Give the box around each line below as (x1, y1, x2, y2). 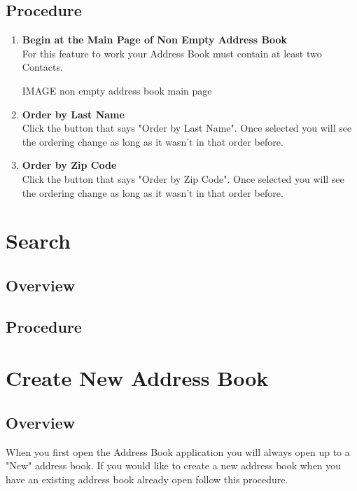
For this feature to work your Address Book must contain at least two (22, 46, 322, 60)
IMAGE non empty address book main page (22, 83, 212, 97)
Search (6, 226, 71, 255)
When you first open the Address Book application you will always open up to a (6, 444, 350, 459)
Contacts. (22, 60, 63, 74)
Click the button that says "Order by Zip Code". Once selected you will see (22, 171, 344, 186)
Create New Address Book (6, 364, 269, 392)
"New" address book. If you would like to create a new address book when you (6, 458, 342, 473)
